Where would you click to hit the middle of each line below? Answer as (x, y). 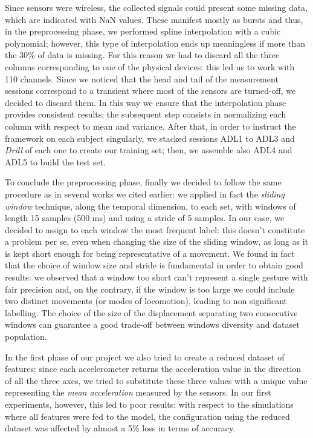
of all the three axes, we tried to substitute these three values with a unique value (156, 380)
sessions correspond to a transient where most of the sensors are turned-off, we (150, 91)
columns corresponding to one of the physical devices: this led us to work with (150, 66)
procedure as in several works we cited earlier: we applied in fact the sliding (145, 194)
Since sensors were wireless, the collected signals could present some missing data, (156, 7)
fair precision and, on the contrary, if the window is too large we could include (150, 289)
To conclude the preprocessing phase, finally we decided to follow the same (143, 182)
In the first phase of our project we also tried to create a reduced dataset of (145, 357)
